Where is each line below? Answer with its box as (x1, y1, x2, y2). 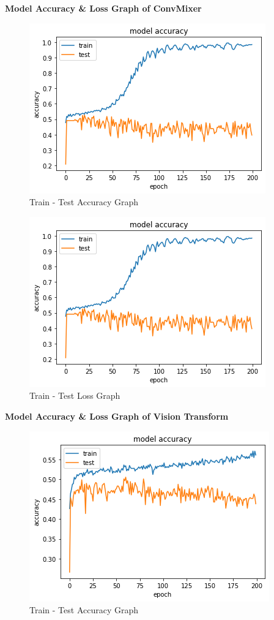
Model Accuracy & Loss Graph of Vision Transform (5, 409, 229, 422)
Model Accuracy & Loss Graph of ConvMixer (5, 2, 202, 14)
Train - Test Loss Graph (29, 389, 120, 402)
